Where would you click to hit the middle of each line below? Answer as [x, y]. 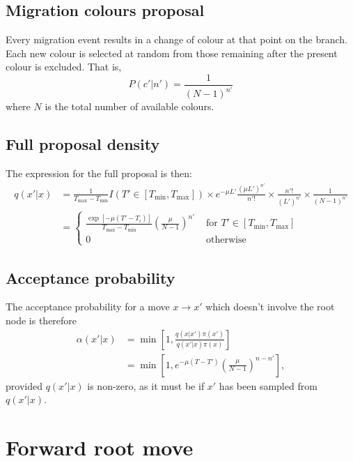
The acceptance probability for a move [88, 307]
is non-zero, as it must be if [146, 385]
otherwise [226, 240]
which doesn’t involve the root [270, 307]
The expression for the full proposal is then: [99, 173]
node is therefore [41, 320]
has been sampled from [268, 385]
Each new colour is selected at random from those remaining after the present [172, 53]
